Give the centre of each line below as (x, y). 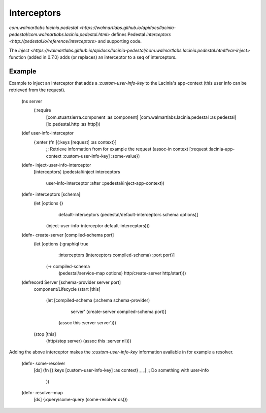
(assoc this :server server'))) (87, 323)
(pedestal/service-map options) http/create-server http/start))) (122, 273)
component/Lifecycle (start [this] (67, 289)
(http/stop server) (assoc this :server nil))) (89, 341)
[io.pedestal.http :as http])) (73, 124)
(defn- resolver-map (42, 392)
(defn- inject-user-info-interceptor (56, 165)
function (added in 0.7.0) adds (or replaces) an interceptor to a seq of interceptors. (93, 57)
